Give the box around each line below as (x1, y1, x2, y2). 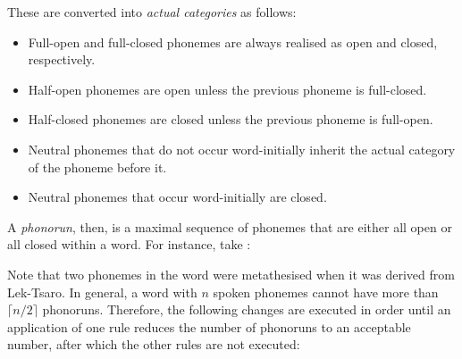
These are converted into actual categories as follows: (7, 3, 297, 21)
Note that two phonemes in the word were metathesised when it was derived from (7, 264, 455, 283)
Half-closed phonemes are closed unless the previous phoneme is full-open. (28, 110, 433, 129)
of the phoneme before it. (28, 157, 167, 176)
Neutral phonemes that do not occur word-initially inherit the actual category (28, 139, 456, 158)
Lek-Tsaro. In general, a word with (7, 282, 197, 301)
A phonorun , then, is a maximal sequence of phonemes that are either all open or (7, 217, 452, 236)
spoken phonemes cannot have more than (213, 282, 439, 301)
